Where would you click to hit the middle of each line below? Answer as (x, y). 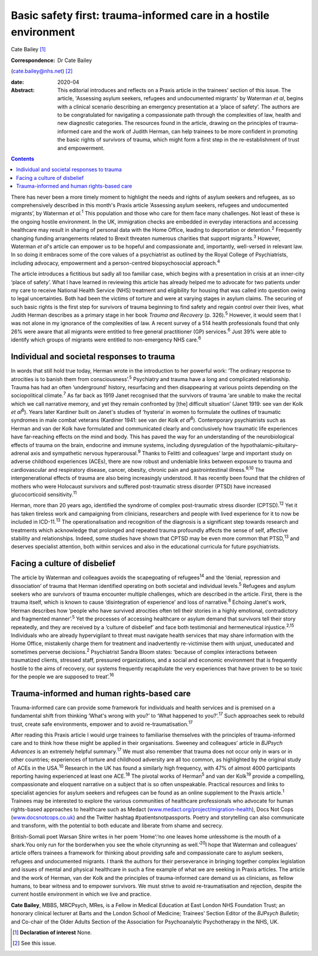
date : (17, 82)
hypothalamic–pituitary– (269, 445)
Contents (23, 159)
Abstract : (23, 90)
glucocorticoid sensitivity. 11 (44, 494)
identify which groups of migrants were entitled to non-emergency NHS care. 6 (106, 339)
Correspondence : (33, 60)
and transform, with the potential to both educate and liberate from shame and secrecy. (117, 826)
